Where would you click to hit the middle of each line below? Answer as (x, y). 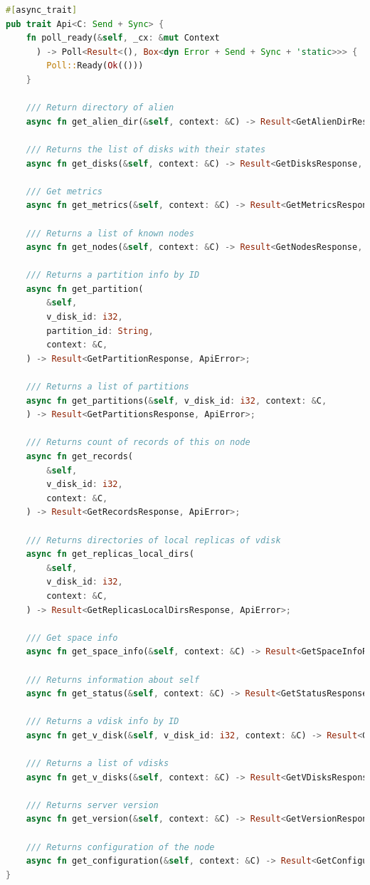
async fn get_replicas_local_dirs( (110, 554)
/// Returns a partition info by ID (113, 275)
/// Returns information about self (113, 680)
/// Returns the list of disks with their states (146, 149)
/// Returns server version (92, 805)
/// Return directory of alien (100, 108)
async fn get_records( (80, 456)
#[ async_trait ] (42, 10)
